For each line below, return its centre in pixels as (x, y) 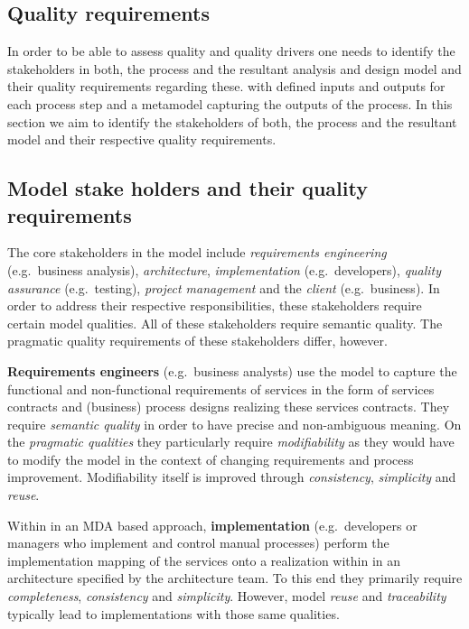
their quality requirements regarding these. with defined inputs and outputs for (226, 86)
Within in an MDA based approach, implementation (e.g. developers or (212, 525)
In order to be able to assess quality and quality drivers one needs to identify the (231, 51)
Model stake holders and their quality (188, 188)
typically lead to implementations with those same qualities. (174, 613)
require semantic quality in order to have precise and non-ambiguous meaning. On (234, 424)
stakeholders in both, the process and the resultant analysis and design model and (234, 68)
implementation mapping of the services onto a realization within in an (204, 560)
